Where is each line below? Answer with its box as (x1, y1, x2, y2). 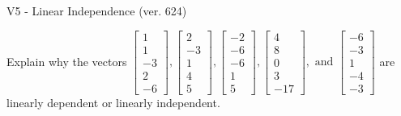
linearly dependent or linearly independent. (6, 93, 220, 110)
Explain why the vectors (6, 52, 127, 69)
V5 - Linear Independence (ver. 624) (6, 2, 187, 19)
